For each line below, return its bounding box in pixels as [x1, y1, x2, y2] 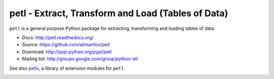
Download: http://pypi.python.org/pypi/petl [22, 49, 112, 55]
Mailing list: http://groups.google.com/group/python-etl [22, 56, 138, 62]
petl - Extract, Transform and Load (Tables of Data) [9, 8, 228, 19]
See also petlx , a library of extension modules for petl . [9, 65, 125, 71]
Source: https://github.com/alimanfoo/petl [22, 42, 110, 48]
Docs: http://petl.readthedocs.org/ [22, 34, 94, 41]
